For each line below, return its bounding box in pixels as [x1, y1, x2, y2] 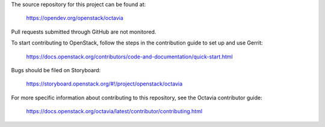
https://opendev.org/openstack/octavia [26, 14, 123, 22]
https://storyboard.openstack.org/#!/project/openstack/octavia [26, 80, 183, 87]
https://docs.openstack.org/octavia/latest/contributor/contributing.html [26, 108, 203, 115]
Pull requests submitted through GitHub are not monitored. [11, 28, 156, 36]
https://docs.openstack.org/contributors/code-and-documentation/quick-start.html [26, 53, 233, 60]
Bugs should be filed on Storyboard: [11, 66, 101, 73]
